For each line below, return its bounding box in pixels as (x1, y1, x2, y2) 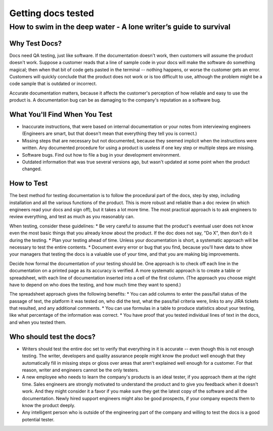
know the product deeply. (22, 402, 76, 408)
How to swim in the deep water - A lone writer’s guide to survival (9, 22, 231, 31)
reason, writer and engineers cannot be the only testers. (22, 367, 139, 373)
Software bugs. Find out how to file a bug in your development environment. (22, 152, 180, 158)
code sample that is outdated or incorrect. (9, 81, 97, 87)
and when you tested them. (9, 319, 67, 325)
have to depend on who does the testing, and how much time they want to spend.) (9, 281, 181, 288)
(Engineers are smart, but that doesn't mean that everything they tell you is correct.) (22, 130, 197, 136)
